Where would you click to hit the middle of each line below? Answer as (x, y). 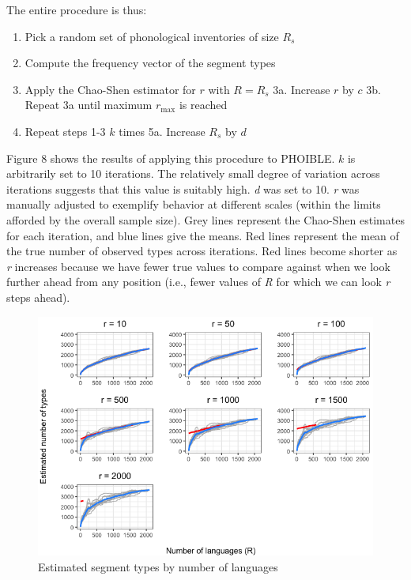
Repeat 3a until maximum (89, 105)
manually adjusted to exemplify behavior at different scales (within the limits (194, 204)
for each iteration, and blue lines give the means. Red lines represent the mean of (203, 235)
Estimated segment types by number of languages (158, 566)
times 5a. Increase (162, 131)
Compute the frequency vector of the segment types (150, 63)
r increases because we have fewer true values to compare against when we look (198, 266)
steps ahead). (38, 297)
